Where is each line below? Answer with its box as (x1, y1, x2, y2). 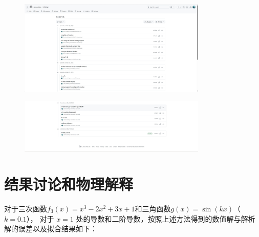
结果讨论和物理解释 (4, 173, 134, 194)
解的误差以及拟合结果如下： (4, 223, 97, 234)
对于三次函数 (4, 203, 47, 213)
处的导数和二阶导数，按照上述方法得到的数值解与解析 (76, 213, 255, 224)
